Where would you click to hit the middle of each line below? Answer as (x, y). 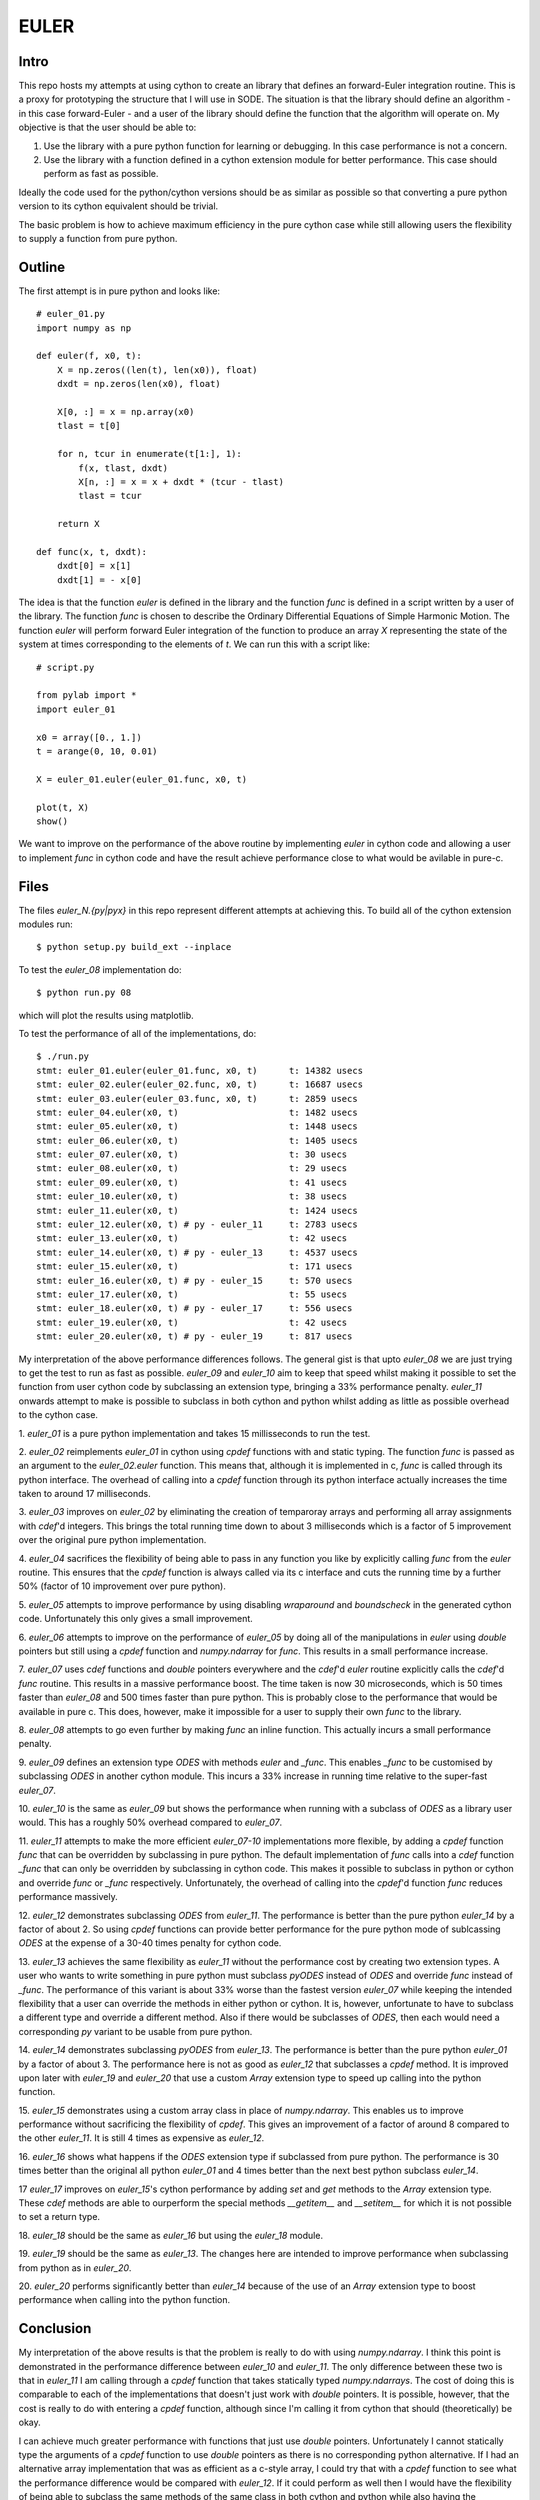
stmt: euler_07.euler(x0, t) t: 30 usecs (192, 1154)
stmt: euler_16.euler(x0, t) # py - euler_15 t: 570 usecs (194, 1280)
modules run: (46, 924)
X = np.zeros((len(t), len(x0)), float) (157, 369)
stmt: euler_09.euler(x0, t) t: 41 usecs (192, 1182)
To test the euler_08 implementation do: (100, 969)
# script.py (65, 667)
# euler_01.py (70, 314)
